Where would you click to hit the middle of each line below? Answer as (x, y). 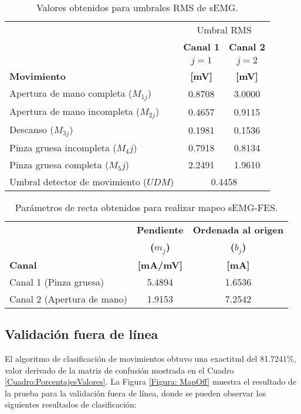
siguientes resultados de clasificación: (71, 404)
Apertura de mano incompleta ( (75, 111)
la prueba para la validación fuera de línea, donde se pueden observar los (135, 393)
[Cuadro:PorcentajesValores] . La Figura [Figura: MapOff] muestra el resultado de (150, 381)
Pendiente (160, 229)
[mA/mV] (160, 264)
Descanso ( (32, 129)
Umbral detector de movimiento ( (78, 181)
